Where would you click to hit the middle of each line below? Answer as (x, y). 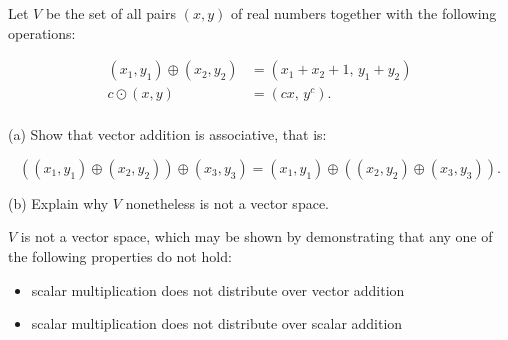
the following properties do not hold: (120, 256)
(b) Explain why (58, 202)
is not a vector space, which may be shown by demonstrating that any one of (256, 236)
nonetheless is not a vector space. (227, 202)
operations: (42, 32)
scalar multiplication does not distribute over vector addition (218, 289)
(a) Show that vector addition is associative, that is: (167, 134)
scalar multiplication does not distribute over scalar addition (217, 323)
